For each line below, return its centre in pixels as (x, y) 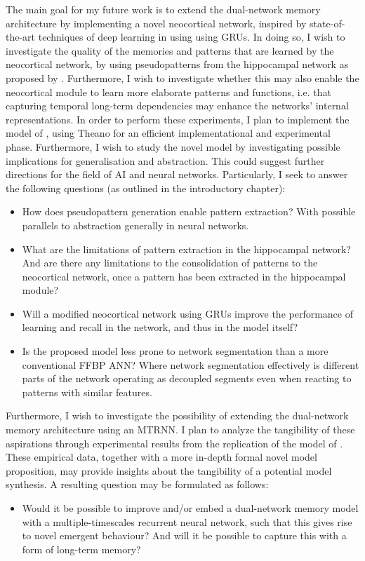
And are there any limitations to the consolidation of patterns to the (170, 263)
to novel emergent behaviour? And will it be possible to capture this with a (184, 535)
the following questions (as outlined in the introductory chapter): (146, 188)
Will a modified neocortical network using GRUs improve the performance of (187, 313)
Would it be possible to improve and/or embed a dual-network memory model (190, 508)
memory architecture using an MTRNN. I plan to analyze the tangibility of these (180, 430)
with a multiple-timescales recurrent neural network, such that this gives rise (187, 521)
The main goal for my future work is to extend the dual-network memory (163, 9)
